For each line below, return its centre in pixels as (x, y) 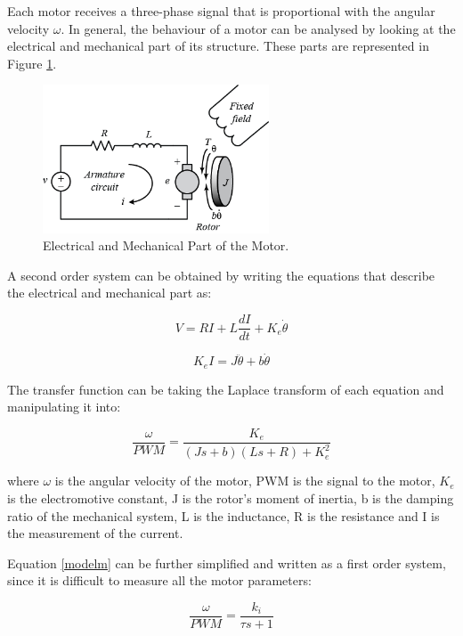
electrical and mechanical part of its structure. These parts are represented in (218, 46)
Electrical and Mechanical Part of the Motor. (166, 245)
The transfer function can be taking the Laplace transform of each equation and (226, 389)
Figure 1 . (32, 63)
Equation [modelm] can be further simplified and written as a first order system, (227, 563)
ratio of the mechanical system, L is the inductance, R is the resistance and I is (223, 515)
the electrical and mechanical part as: (110, 293)
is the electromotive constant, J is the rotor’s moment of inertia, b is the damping (231, 497)
